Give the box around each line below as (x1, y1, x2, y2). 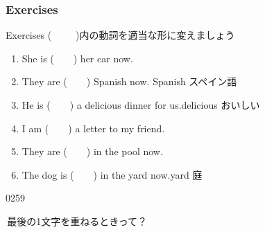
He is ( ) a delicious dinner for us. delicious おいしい (22, 98, 260, 111)
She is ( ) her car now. (22, 51, 133, 65)
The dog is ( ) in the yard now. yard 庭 (22, 167, 203, 181)
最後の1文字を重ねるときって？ (7, 213, 148, 228)
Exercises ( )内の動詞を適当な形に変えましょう (6, 28, 235, 42)
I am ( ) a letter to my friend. (22, 121, 165, 135)
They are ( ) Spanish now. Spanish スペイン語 (22, 74, 237, 89)
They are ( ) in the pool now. (22, 144, 163, 159)
